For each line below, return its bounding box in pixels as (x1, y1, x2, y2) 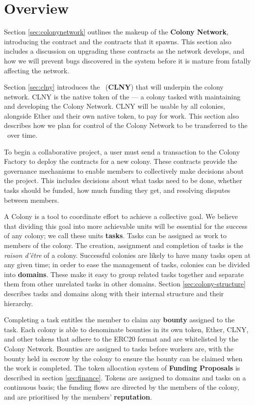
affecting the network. (4, 65, 70, 75)
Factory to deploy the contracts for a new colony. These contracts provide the (4, 156, 237, 166)
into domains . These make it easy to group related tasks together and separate (4, 269, 244, 279)
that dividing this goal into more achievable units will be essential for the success (4, 220, 248, 231)
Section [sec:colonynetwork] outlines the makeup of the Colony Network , (4, 27, 229, 37)
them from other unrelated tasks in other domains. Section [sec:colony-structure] (4, 279, 246, 289)
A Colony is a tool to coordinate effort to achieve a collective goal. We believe (4, 211, 238, 221)
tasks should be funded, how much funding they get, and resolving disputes (4, 185, 230, 195)
